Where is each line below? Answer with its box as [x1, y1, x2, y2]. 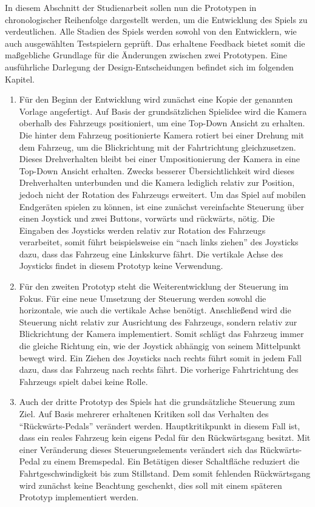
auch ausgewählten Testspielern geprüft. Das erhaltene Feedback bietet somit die [5, 36, 305, 49]
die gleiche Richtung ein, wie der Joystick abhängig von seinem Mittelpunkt [19, 339, 301, 352]
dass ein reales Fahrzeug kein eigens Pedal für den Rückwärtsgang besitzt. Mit [19, 431, 311, 444]
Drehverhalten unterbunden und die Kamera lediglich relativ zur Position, [19, 176, 295, 189]
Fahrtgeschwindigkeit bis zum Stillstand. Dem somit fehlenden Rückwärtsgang [19, 466, 311, 479]
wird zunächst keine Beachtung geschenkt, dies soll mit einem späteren [19, 478, 282, 491]
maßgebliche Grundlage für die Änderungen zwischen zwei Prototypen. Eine [5, 49, 288, 61]
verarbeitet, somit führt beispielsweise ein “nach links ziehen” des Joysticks [19, 236, 299, 248]
